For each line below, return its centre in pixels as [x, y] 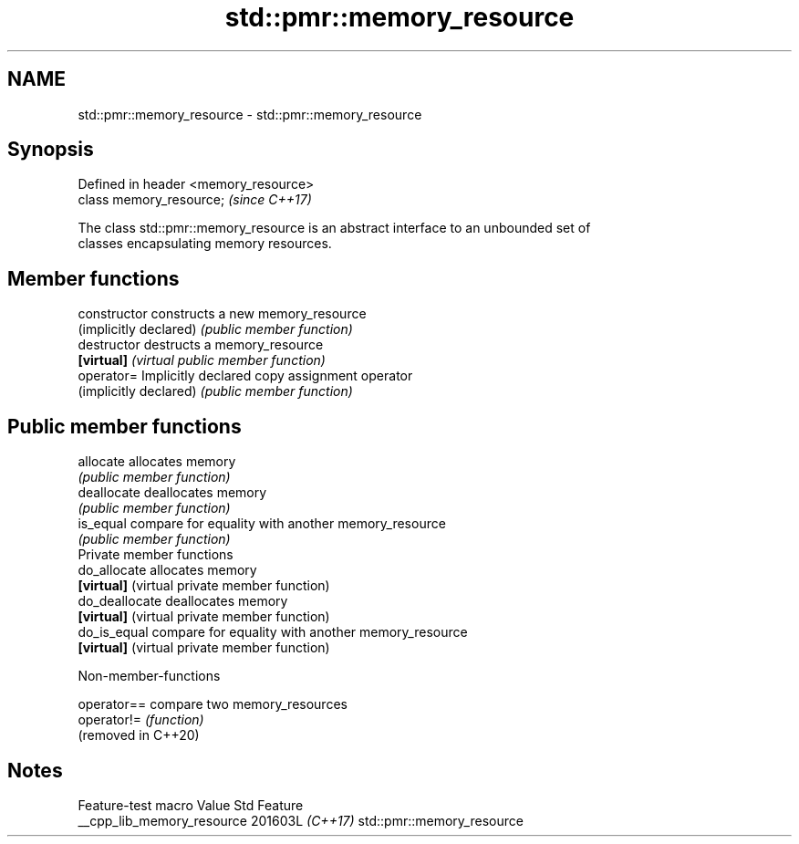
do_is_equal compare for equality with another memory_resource [273, 632]
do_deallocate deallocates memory [183, 601]
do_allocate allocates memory [167, 570]
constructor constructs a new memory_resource [222, 314]
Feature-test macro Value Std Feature [191, 805]
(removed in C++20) [139, 735]
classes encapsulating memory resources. [205, 244]
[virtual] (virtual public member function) [202, 360]
